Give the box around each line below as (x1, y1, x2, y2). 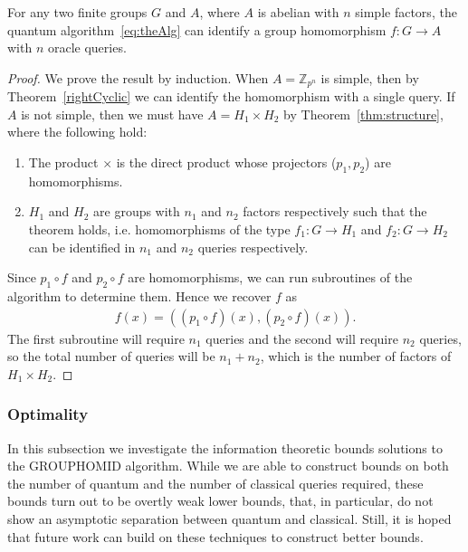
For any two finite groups (7, 3, 148, 21)
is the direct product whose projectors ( (116, 153, 337, 172)
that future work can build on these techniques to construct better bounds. (7, 527, 424, 546)
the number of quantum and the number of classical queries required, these (7, 473, 424, 492)
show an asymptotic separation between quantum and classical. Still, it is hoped (7, 509, 452, 528)
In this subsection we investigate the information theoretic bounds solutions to (7, 438, 443, 457)
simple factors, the (355, 3, 457, 21)
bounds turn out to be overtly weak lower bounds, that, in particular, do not (7, 491, 434, 510)
